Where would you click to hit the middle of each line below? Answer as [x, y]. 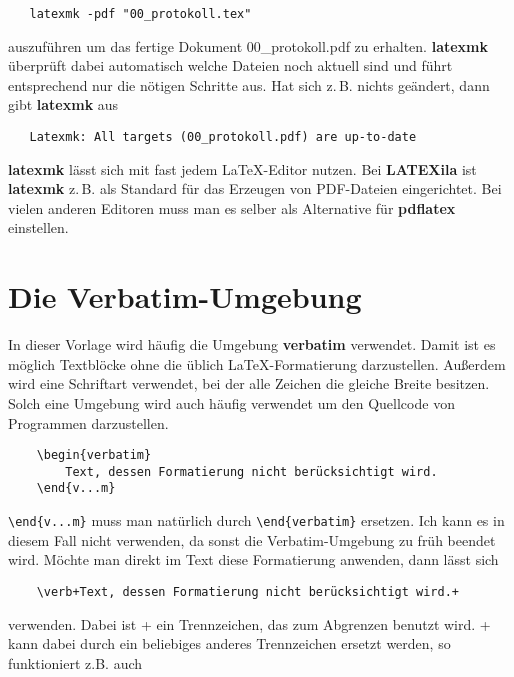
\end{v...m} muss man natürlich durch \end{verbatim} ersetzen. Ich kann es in [256, 520]
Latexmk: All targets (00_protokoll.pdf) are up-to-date [223, 137]
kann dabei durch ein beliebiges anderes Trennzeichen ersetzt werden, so [229, 643]
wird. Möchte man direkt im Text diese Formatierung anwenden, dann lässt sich [253, 559]
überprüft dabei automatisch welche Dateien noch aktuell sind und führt [230, 65]
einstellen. [38, 227]
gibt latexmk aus [63, 104]
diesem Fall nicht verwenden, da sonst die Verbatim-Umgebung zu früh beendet [252, 539]
